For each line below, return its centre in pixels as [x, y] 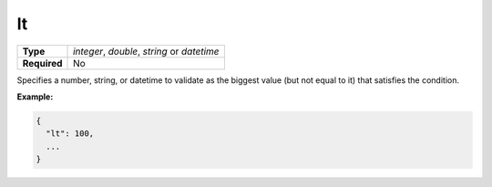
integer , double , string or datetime [146, 51]
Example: [35, 97]
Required [42, 63]
